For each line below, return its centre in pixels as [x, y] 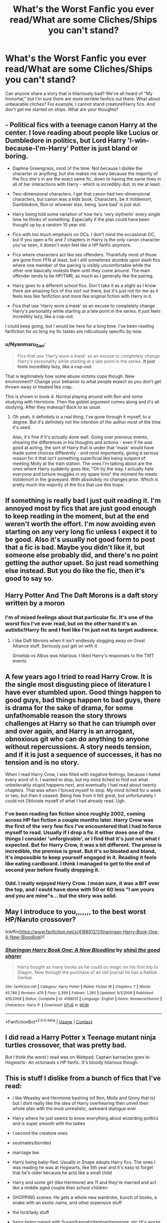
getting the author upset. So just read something [82, 563]
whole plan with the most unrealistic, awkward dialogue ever [74, 1109]
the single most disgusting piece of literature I [78, 684]
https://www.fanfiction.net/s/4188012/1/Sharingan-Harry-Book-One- [89, 932]
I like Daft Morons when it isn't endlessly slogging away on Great [79, 641]
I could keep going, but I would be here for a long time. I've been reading [80, 326]
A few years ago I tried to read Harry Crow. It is [79, 677]
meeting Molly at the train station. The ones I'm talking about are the [82, 464]
